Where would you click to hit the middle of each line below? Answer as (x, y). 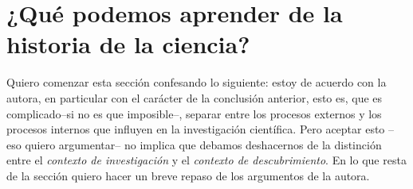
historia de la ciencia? (128, 44)
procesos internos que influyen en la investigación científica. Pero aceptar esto (196, 129)
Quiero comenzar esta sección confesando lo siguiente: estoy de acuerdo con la (197, 82)
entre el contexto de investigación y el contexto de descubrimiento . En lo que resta (206, 160)
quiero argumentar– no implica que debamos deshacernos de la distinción (203, 144)
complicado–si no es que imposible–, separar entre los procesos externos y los (194, 113)
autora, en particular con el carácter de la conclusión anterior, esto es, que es (195, 97)
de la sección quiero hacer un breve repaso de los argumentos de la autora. (188, 175)
